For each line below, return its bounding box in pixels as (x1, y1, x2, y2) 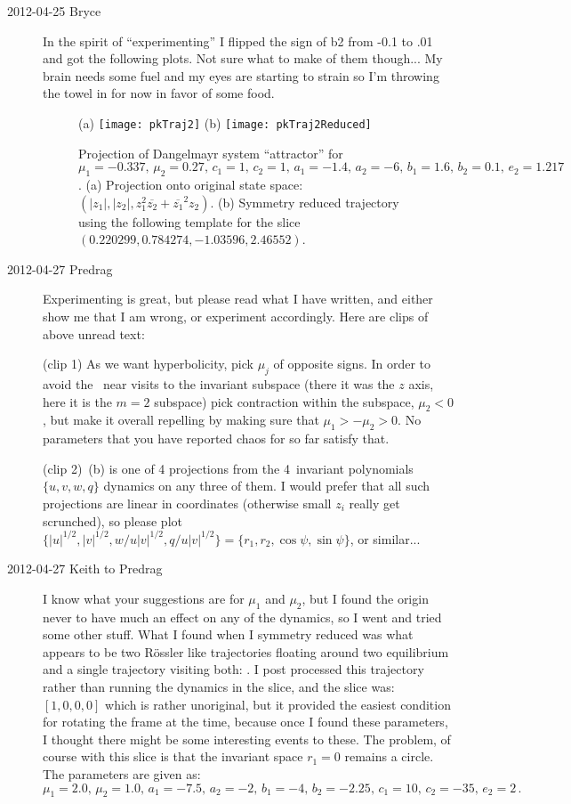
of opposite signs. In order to (273, 354, 431, 373)
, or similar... (350, 529, 421, 548)
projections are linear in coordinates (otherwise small (43, 493, 332, 512)
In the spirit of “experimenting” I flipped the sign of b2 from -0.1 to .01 (43, 31, 433, 50)
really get (349, 493, 400, 512)
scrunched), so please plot (43, 511, 182, 530)
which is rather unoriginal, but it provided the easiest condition (105, 694, 451, 713)
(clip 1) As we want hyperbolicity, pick (43, 354, 253, 373)
